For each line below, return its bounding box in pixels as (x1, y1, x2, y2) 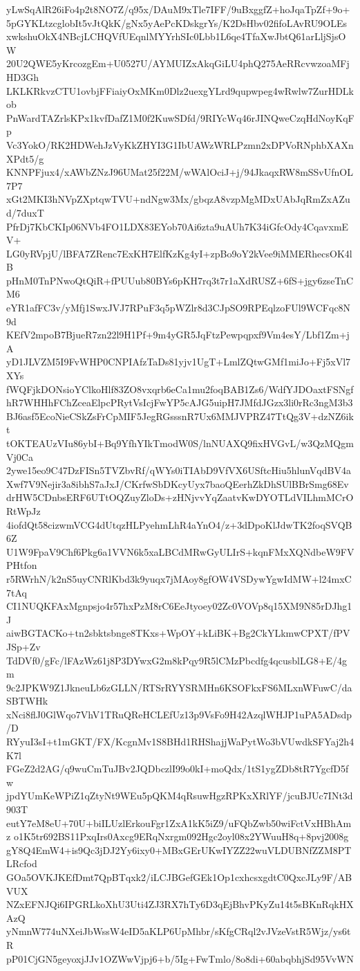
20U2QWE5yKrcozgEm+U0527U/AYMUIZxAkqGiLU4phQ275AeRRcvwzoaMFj (6, 56, 350, 71)
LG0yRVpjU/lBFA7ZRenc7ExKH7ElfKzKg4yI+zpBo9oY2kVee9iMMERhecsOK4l (6, 246, 352, 260)
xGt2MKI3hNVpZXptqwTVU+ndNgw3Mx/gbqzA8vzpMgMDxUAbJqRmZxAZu (6, 192, 350, 206)
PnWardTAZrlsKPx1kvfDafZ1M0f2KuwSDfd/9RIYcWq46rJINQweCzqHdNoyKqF (6, 110, 354, 125)
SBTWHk (6, 693, 48, 708)
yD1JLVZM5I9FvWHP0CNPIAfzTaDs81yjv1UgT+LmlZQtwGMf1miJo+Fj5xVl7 (6, 354, 351, 369)
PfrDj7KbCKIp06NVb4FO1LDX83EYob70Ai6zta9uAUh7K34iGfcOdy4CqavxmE (6, 219, 349, 233)
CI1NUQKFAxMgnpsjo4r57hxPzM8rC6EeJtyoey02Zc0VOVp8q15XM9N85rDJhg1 (6, 599, 352, 613)
